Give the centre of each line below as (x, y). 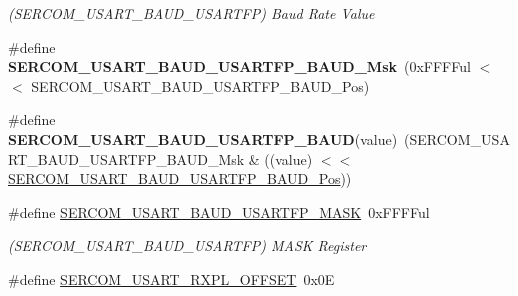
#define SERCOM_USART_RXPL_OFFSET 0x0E (171, 278)
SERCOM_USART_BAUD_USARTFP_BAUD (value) (203, 138)
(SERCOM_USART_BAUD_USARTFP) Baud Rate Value (191, 13)
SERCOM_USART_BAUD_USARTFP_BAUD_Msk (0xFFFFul (239, 66)
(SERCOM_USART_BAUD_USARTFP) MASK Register (187, 245)
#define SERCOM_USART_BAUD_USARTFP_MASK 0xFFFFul (219, 211)
